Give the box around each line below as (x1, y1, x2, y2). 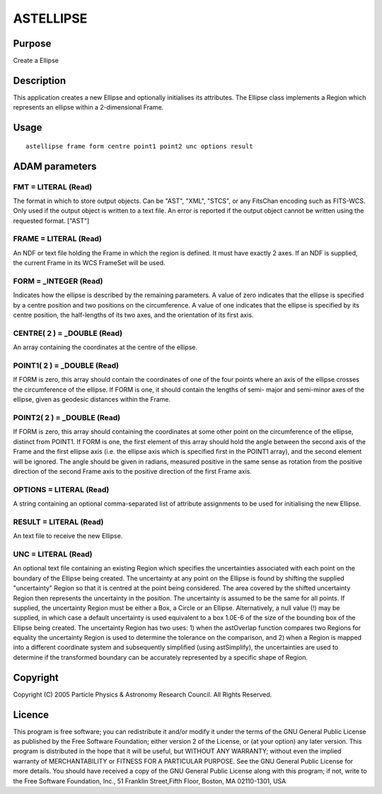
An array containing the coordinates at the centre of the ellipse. (13, 343, 198, 351)
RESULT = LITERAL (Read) (13, 517, 104, 527)
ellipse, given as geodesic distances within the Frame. (13, 395, 171, 404)
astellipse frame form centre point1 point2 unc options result (25, 142, 254, 150)
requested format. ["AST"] (13, 216, 90, 225)
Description (13, 74, 66, 86)
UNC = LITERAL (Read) (13, 549, 93, 559)
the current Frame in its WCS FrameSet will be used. (13, 259, 166, 267)
